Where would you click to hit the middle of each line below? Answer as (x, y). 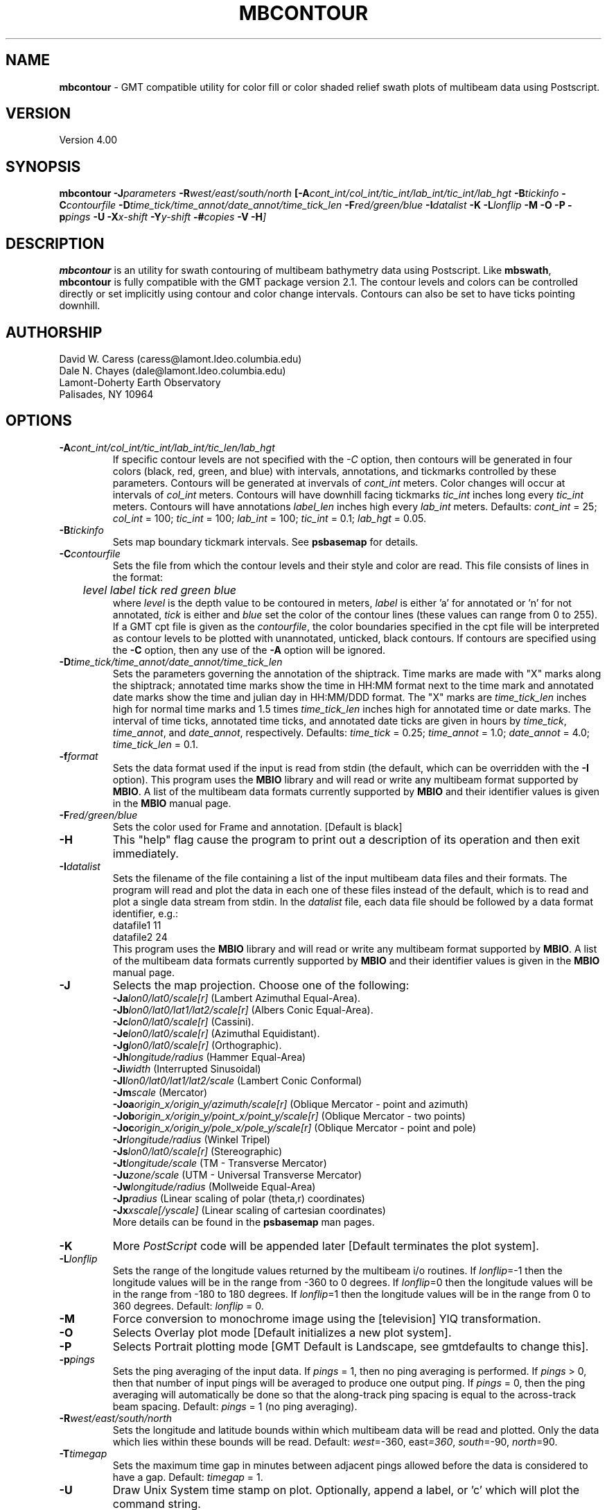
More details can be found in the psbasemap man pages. (244, 1222)
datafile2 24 (140, 937)
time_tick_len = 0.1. (155, 744)
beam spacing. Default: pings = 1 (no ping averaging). (235, 1406)
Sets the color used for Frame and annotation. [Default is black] (257, 826)
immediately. (146, 853)
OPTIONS (39, 421)
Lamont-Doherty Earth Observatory (140, 382)
